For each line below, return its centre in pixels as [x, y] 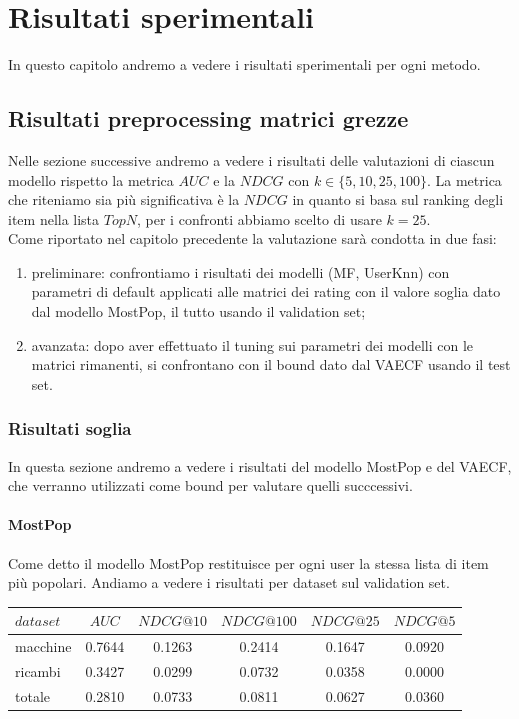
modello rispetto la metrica [91, 179]
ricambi [38, 671]
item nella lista [54, 218]
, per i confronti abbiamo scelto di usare [259, 218]
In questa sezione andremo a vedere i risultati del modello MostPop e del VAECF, [260, 465]
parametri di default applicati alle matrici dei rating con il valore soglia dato [266, 291]
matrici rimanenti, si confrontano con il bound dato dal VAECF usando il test [271, 364]
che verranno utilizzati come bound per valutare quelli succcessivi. [210, 485]
